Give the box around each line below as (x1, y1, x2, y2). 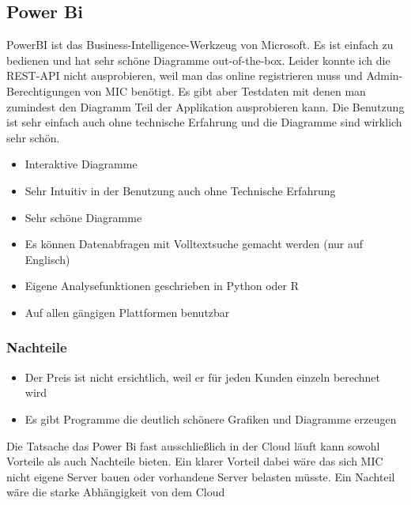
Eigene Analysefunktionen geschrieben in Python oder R (25, 277, 299, 294)
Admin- (366, 67, 403, 84)
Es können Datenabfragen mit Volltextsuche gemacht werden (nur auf (25, 236, 364, 252)
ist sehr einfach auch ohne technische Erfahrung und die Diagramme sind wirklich (6, 114, 402, 130)
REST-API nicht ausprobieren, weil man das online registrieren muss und (6, 67, 363, 84)
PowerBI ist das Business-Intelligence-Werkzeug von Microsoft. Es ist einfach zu (6, 36, 394, 53)
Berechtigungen (6, 82, 81, 99)
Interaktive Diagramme (25, 156, 138, 172)
